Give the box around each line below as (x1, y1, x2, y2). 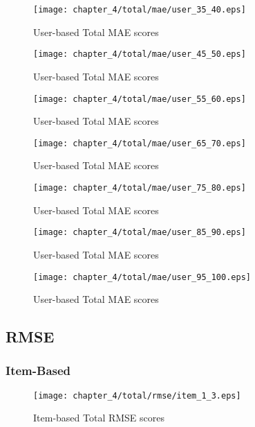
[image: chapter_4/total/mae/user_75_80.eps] (33, 183, 246, 193)
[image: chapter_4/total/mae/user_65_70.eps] (33, 138, 246, 148)
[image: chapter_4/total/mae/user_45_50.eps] (33, 49, 246, 60)
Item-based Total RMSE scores (33, 410, 165, 425)
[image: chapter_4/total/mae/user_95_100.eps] (33, 272, 251, 282)
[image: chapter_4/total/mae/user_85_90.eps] (33, 227, 246, 238)
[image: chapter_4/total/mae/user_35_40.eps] (33, 5, 246, 15)
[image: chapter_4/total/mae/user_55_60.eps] (33, 94, 246, 104)
